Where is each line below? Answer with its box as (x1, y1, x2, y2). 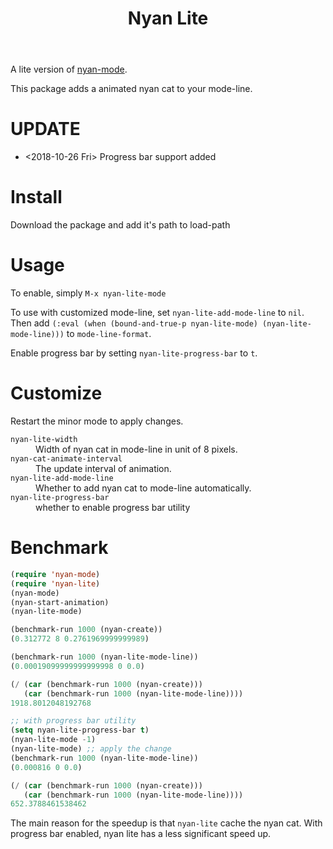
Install (10, 186, 63, 209)
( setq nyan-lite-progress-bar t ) (10, 725, 150, 736)
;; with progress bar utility (10, 716, 137, 726)
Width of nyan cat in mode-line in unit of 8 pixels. (35, 443, 238, 455)
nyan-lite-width (10, 434, 78, 444)
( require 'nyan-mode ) (10, 569, 101, 579)
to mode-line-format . (66, 328, 152, 339)
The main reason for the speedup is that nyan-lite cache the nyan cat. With (10, 817, 323, 829)
